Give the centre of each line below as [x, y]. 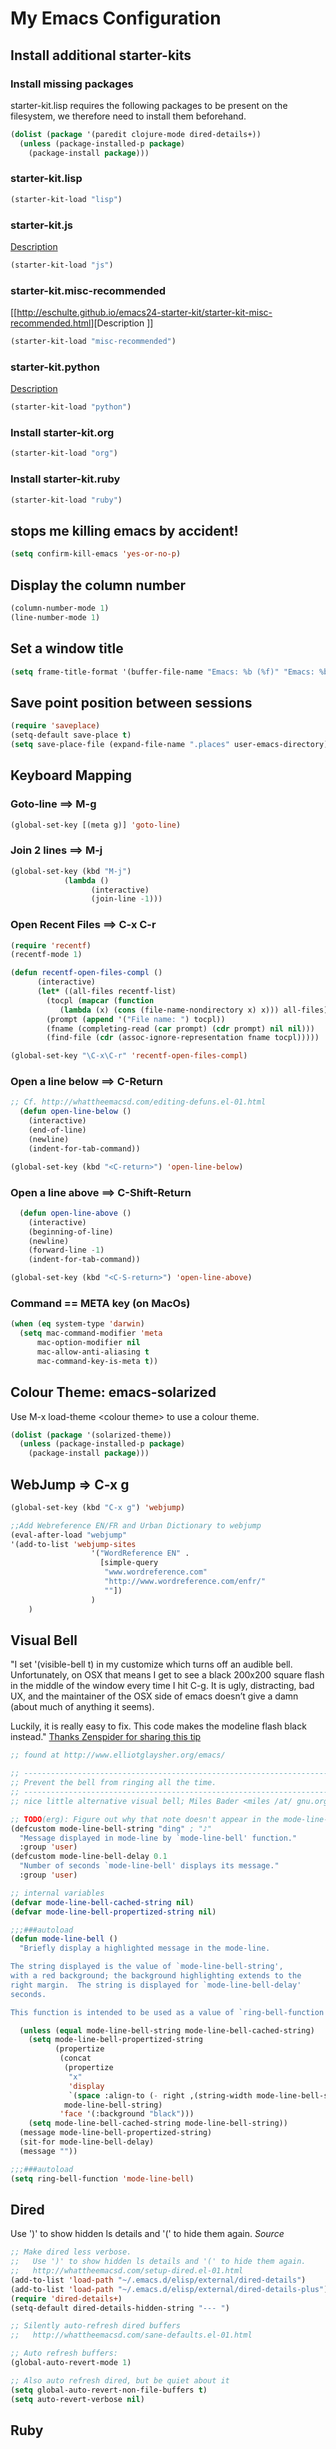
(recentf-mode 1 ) [46, 955]
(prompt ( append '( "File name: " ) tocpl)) [136, 1019]
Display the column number [98, 585]
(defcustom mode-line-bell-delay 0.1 [89, 1857]
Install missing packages [72, 84]
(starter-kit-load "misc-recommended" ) [93, 342]
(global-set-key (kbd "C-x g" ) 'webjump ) [98, 1507]
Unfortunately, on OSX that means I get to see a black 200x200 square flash [167, 1675]
